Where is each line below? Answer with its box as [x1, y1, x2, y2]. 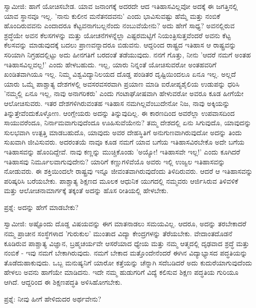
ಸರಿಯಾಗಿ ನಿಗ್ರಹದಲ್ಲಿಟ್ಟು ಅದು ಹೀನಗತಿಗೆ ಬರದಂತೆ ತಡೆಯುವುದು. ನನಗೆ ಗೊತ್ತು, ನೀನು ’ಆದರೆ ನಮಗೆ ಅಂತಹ [4, 49, 251, 59]
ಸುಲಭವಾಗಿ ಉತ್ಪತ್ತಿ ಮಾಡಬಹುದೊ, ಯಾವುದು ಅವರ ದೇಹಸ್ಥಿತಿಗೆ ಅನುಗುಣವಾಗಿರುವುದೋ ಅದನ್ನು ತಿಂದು [4, 127, 242, 137]
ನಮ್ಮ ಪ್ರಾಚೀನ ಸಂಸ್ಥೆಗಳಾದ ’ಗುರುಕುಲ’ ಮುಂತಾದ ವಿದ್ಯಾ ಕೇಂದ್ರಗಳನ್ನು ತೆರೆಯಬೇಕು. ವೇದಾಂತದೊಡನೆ [4, 228, 232, 239]
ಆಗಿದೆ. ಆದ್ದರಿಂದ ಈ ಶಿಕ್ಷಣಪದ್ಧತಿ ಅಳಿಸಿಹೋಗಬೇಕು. [4, 277, 123, 287]
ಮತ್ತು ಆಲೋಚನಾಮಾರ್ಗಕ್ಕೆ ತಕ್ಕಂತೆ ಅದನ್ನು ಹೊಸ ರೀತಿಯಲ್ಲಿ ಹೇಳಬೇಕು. [4, 185, 169, 196]
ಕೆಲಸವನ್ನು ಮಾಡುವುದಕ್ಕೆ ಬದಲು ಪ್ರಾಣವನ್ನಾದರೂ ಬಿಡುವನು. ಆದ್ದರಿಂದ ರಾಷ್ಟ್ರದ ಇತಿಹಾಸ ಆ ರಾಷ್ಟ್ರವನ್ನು [4, 40, 236, 50]
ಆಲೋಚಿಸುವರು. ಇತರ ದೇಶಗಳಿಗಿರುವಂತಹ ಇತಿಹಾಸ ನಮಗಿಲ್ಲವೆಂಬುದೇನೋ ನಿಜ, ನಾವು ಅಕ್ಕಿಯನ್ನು [4, 98, 230, 108]
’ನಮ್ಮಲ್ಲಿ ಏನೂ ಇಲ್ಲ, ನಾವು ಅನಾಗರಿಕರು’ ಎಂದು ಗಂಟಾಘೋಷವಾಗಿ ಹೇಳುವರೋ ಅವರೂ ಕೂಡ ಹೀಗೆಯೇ [4, 88, 244, 99]
